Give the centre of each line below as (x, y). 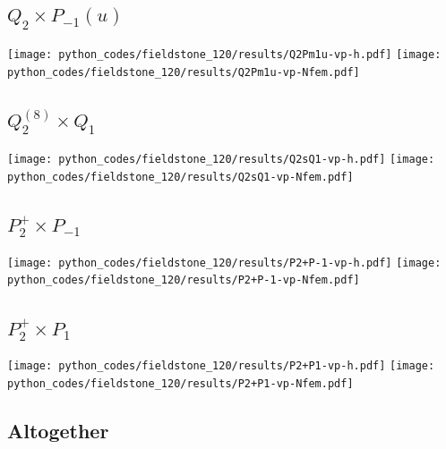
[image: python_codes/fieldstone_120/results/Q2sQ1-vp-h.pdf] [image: (221, 160)
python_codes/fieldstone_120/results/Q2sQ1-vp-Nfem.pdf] (180, 177)
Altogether (58, 431)
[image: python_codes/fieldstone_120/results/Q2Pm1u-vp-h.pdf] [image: (224, 55)
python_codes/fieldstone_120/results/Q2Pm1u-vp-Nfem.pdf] (184, 72)
